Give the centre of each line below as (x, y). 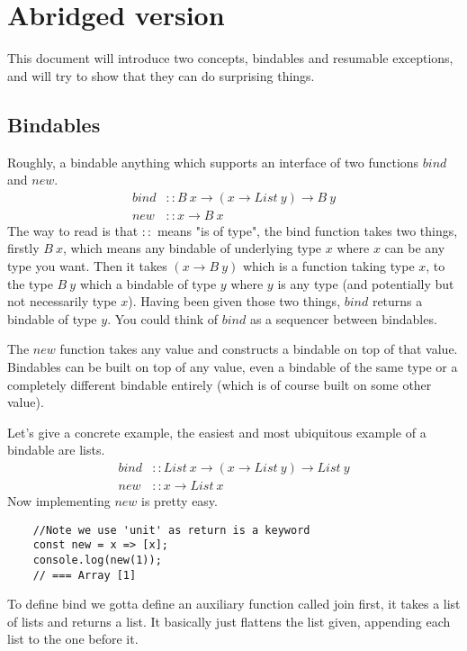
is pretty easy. (180, 500)
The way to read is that (73, 230)
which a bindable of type (148, 283)
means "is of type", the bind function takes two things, (307, 230)
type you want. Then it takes (87, 265)
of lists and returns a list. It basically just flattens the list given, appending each (229, 621)
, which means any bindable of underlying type (192, 248)
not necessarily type (62, 301)
